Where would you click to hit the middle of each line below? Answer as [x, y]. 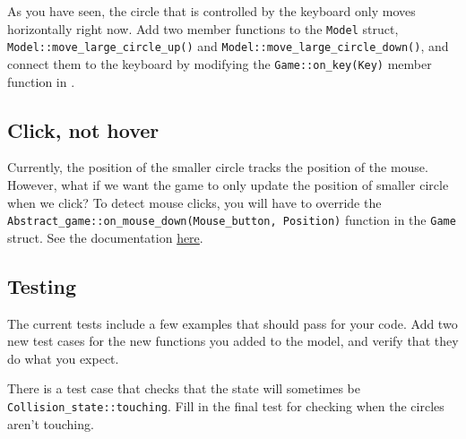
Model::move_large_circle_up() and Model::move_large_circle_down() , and [228, 46]
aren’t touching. [51, 423]
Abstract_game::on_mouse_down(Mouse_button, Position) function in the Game [232, 220]
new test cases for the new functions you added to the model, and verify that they [233, 341]
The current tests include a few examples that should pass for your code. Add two [233, 323]
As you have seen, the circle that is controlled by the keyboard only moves [211, 11]
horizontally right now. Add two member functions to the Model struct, [203, 28]
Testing [42, 285]
